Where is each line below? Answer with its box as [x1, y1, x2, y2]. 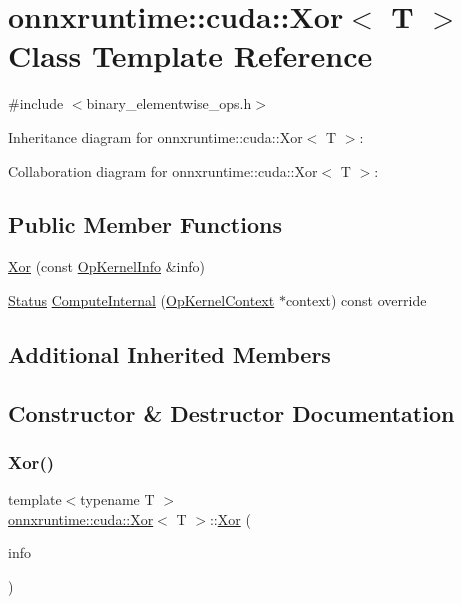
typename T [80, 489, 155, 510]
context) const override [285, 289, 427, 310]
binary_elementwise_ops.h [86, 93, 252, 114]
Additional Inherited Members [8, 338, 331, 369]
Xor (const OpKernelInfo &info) [8, 256, 205, 277]
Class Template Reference [8, 35, 373, 76]
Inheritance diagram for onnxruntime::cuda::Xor [8, 126, 303, 147]
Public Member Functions [8, 209, 282, 240]
